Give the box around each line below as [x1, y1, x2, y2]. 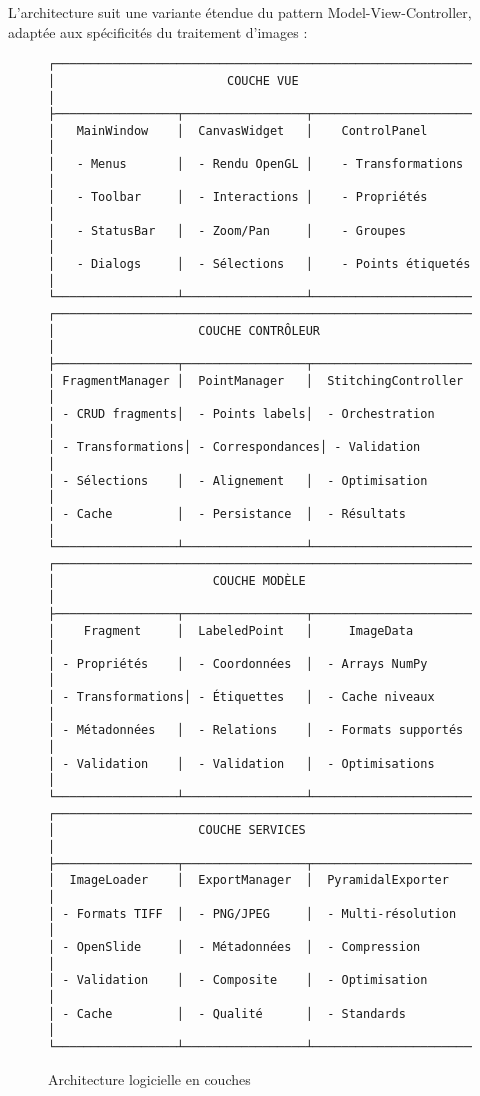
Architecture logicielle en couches [48, 1068, 251, 1089]
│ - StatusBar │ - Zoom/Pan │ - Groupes [48, 223, 406, 238]
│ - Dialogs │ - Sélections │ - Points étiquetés [48, 257, 471, 272]
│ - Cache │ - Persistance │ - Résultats [48, 506, 406, 521]
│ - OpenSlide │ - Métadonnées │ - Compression [48, 939, 421, 954]
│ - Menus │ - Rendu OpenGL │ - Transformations [48, 157, 464, 172]
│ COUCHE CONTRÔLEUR [48, 323, 321, 338]
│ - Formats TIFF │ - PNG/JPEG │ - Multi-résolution [48, 906, 457, 921]
